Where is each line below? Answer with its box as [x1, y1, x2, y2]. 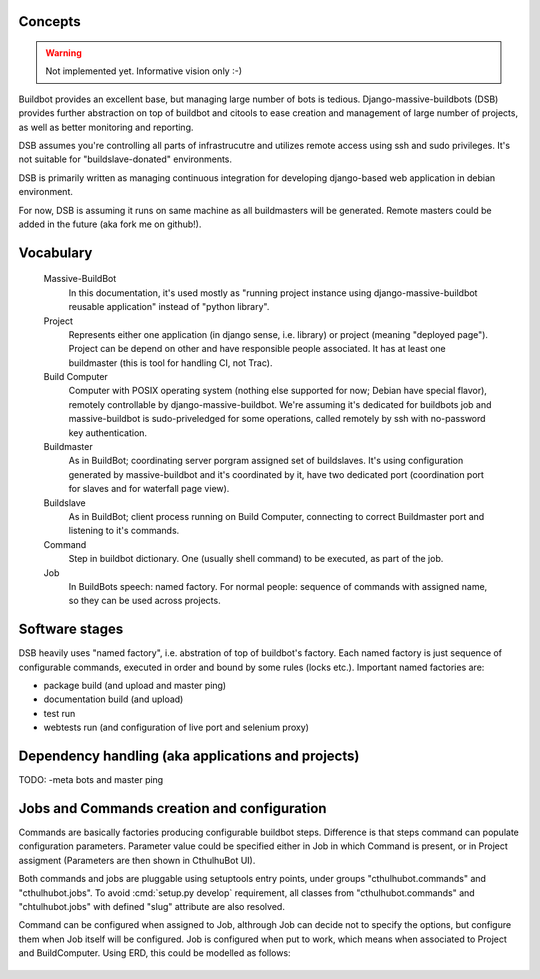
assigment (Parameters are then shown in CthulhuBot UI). [18, 854, 256, 866]
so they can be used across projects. [68, 595, 221, 607]
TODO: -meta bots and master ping [18, 774, 164, 786]
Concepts [18, 13, 81, 30]
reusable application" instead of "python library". [68, 301, 270, 313]
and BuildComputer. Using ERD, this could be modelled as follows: [18, 947, 291, 959]
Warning [45, 47, 82, 59]
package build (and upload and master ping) [43, 680, 227, 691]
